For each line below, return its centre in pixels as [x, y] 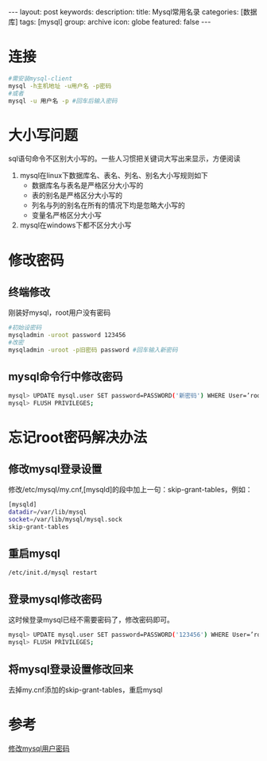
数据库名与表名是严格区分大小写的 [87, 185]
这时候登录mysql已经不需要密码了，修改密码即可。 [91, 620]
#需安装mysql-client [41, 78]
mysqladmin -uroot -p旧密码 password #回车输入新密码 [93, 350]
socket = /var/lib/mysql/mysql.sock [66, 520]
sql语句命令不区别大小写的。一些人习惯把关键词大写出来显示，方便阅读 [124, 159]
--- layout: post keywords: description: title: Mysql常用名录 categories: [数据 [133, 12]
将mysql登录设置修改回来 [71, 669]
